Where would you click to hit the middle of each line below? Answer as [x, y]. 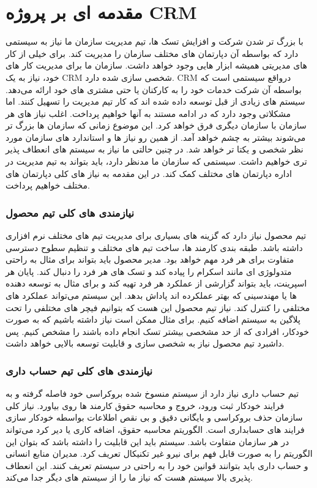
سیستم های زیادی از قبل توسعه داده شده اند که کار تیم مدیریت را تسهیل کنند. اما [155, 101]
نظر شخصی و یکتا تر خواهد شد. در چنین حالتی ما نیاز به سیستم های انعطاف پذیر [155, 149]
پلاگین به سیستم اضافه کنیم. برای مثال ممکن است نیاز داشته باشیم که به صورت [153, 319]
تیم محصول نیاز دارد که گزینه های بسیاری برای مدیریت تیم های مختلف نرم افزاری [156, 235]
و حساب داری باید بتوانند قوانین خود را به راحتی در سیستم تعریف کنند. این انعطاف [157, 465]
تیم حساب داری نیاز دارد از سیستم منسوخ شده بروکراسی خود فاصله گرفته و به [152, 393]
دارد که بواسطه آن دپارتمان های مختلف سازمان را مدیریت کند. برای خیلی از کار [152, 53]
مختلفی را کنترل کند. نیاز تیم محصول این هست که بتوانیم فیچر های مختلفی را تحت [158, 307]
